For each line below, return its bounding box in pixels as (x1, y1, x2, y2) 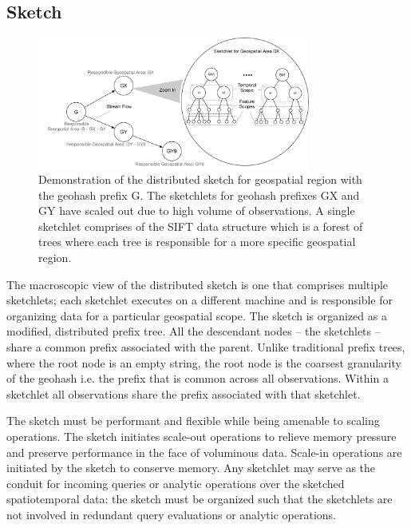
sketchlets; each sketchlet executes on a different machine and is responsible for (6, 292, 393, 308)
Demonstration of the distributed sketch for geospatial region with (38, 171, 362, 188)
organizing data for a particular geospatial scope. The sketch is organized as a (6, 307, 387, 324)
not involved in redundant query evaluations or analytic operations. (6, 506, 336, 522)
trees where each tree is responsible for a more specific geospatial (38, 233, 356, 250)
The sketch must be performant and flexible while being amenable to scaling (6, 412, 380, 429)
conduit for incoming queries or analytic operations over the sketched (6, 474, 345, 491)
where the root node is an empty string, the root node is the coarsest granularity (6, 354, 401, 371)
